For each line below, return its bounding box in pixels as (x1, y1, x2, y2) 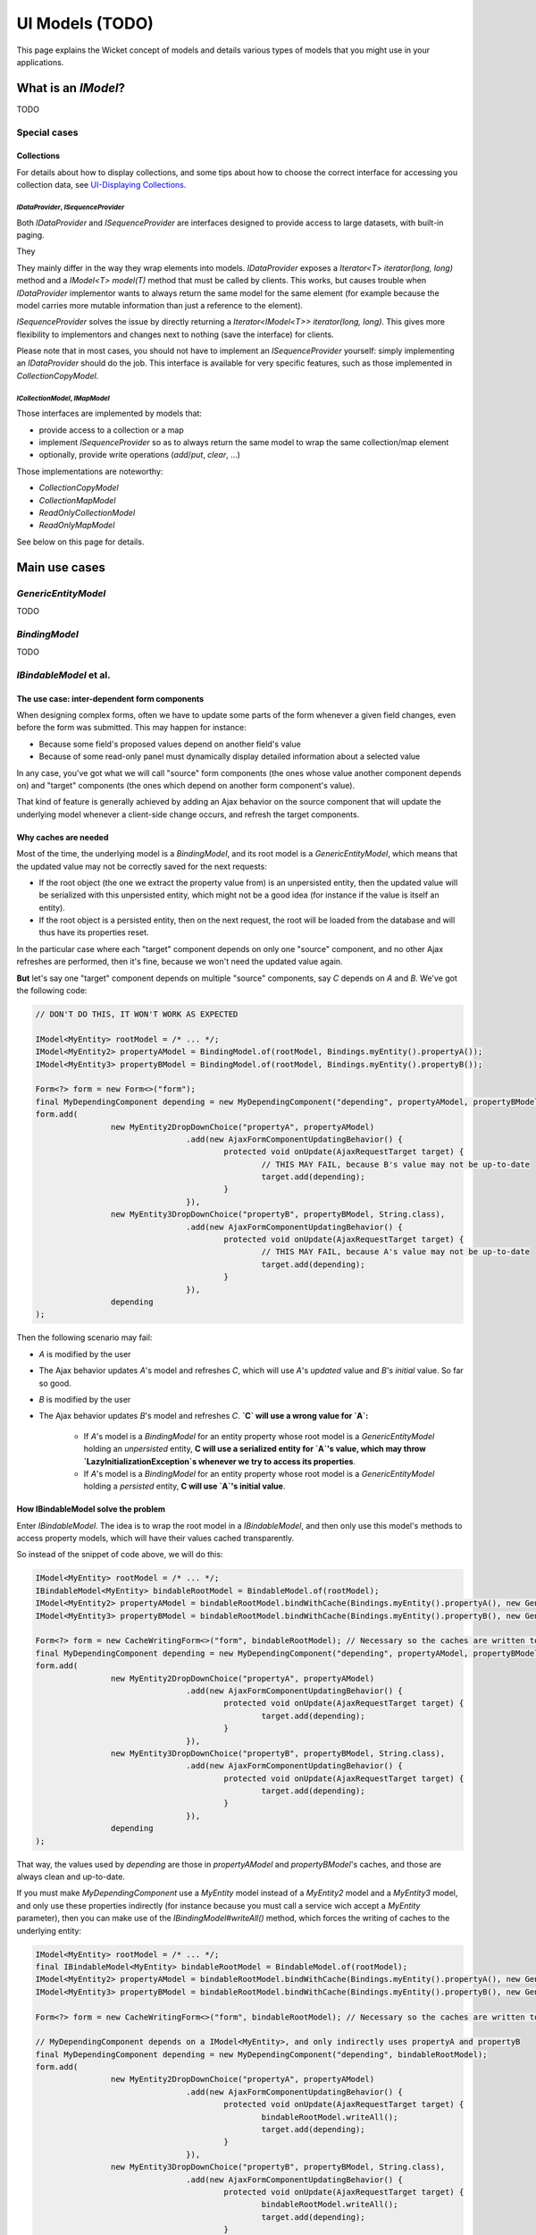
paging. (16, 229, 45, 240)
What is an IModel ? (16, 80, 125, 96)
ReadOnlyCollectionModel (38, 507, 136, 518)
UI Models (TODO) (16, 13, 154, 33)
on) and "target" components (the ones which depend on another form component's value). (16, 780, 356, 790)
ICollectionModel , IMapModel (16, 393, 111, 402)
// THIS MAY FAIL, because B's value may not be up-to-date (261, 1159, 531, 1169)
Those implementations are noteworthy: (16, 466, 163, 477)
